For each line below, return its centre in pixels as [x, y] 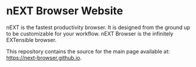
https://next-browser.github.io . [44, 58]
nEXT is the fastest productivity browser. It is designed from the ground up [98, 27]
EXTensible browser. [31, 40]
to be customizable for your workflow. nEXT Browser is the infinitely [90, 33]
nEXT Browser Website [65, 11]
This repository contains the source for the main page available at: [88, 51]
